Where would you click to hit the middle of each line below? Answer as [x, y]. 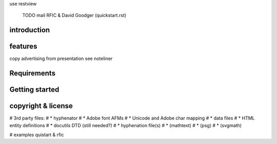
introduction [30, 30]
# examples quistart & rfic [37, 135]
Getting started [34, 90]
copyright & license [41, 106]
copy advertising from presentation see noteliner [61, 58]
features [23, 46]
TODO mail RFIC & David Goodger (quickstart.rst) [74, 15]
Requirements [33, 74]
